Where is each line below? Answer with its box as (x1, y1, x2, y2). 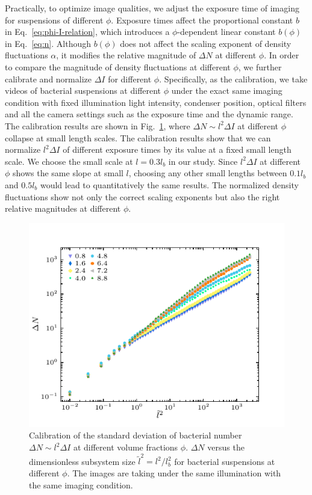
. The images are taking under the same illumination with (67, 466, 281, 479)
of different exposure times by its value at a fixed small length (63, 143, 292, 156)
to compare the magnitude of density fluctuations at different (5, 60, 231, 73)
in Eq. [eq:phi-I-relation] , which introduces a (5, 25, 170, 38)
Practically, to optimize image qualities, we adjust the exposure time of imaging (5, 2, 299, 14)
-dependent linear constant (177, 25, 276, 38)
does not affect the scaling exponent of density (120, 37, 292, 49)
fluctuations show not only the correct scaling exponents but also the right (5, 190, 280, 203)
